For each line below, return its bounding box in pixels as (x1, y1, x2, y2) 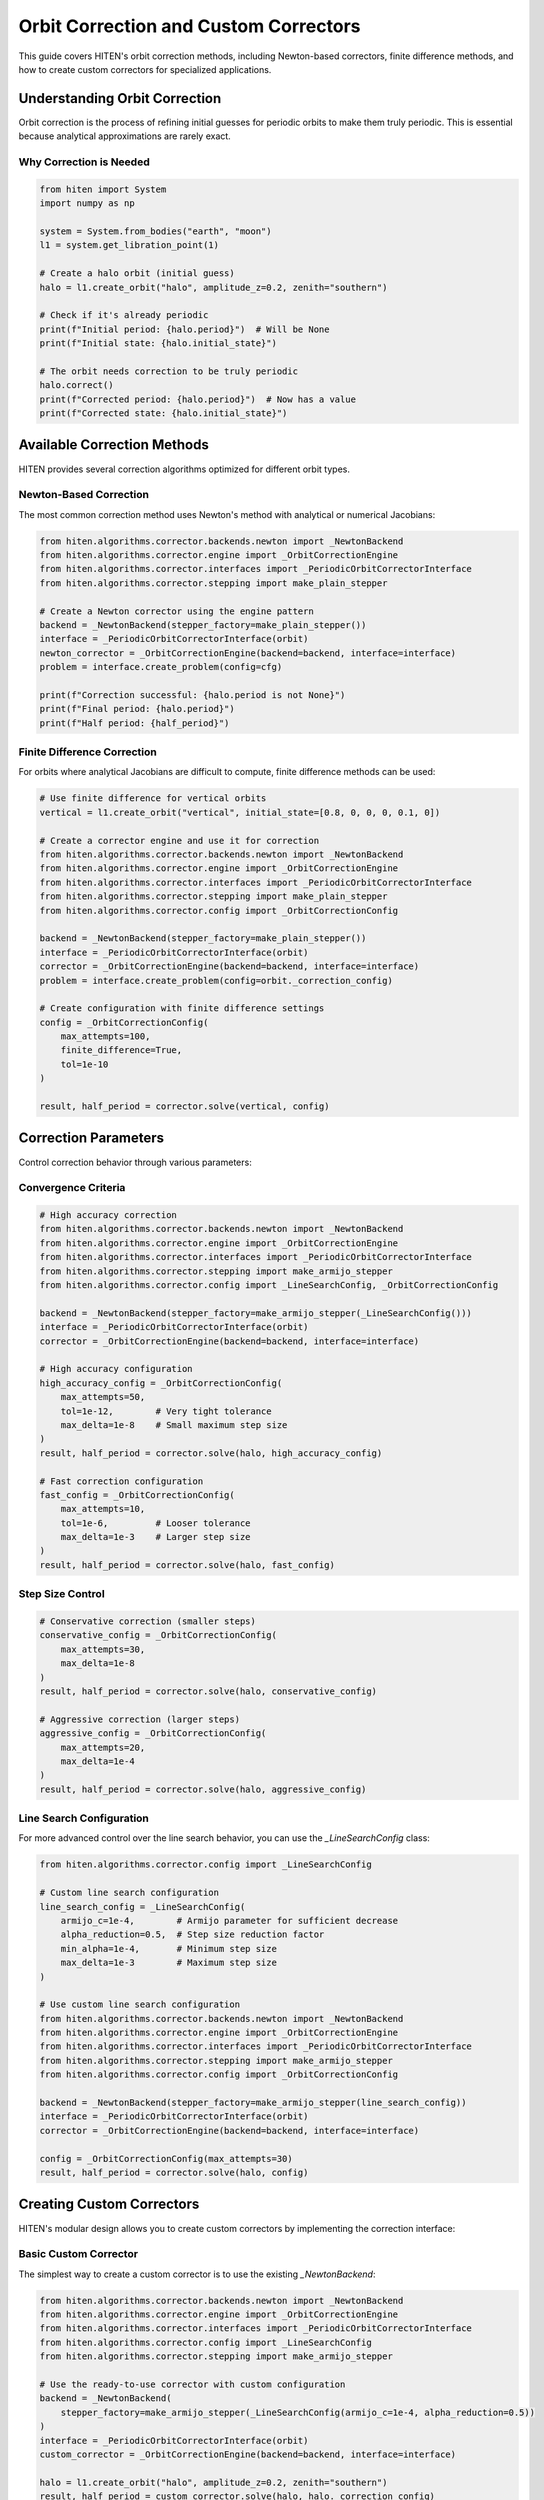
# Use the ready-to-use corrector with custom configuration (39, 2378, 346, 2390)
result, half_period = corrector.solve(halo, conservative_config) (39, 1685, 378, 1697)
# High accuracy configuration (39, 1363, 194, 1375)
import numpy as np (39, 198, 135, 209)
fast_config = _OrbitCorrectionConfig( (39, 1489, 235, 1500)
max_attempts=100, (60, 1031, 151, 1042)
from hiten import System (39, 183, 167, 195)
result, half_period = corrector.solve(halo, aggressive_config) (39, 1783, 367, 1795)
